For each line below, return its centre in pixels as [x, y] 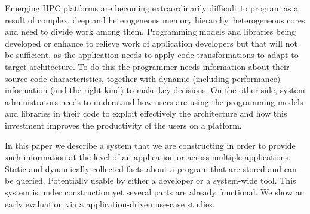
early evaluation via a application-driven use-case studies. [110, 204]
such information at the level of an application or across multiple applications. [148, 157]
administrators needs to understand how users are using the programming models [154, 101]
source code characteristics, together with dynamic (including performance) [143, 78]
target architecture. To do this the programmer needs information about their [147, 66]
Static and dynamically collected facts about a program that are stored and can [151, 168]
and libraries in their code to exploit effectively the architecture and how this [146, 113]
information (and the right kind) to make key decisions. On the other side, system [155, 90]
